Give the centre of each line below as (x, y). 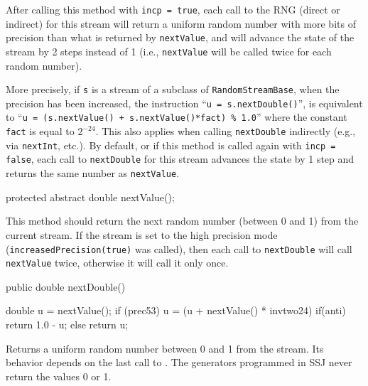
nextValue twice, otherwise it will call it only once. (117, 263)
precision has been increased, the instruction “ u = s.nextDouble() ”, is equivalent (184, 103)
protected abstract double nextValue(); (90, 197)
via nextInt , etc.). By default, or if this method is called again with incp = (171, 145)
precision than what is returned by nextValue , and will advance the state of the (180, 37)
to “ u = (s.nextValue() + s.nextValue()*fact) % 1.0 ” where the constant (177, 117)
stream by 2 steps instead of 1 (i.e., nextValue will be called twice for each (169, 51)
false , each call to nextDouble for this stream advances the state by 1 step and (180, 159)
